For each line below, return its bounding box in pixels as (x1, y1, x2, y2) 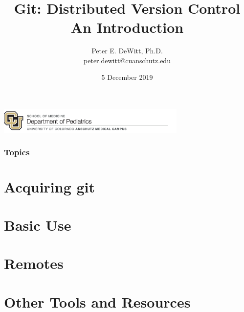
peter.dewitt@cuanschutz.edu (84, 55, 171, 65)
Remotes (4, 253, 64, 273)
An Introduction (70, 17, 184, 37)
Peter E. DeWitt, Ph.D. (91, 46, 163, 56)
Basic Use (4, 215, 71, 235)
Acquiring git (4, 176, 95, 196)
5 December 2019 (101, 72, 153, 82)
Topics (4, 146, 30, 158)
